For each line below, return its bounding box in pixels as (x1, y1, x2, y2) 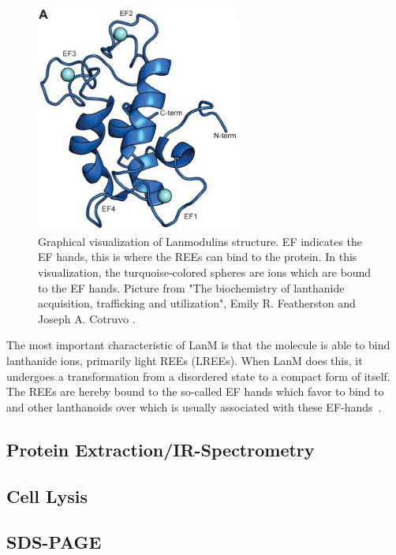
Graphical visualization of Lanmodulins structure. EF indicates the (38, 233, 363, 249)
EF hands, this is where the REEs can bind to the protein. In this (38, 248, 357, 265)
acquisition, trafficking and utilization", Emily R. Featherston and (38, 295, 356, 311)
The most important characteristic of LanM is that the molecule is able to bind (6, 337, 390, 353)
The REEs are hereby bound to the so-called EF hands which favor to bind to (6, 383, 384, 400)
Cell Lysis (6, 483, 88, 508)
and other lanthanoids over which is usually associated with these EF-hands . (6, 398, 382, 415)
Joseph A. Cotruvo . (38, 310, 136, 326)
